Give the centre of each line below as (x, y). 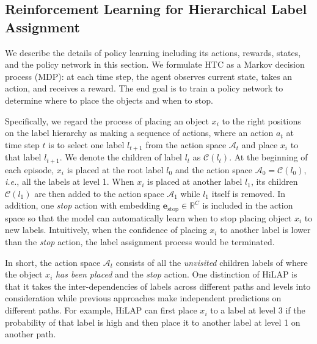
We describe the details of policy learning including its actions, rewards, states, (153, 52)
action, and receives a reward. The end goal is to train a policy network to (144, 88)
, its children (274, 181)
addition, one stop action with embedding (83, 205)
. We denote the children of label (121, 157)
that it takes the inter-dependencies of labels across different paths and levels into (158, 286)
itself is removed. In (249, 193)
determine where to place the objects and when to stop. (109, 100)
